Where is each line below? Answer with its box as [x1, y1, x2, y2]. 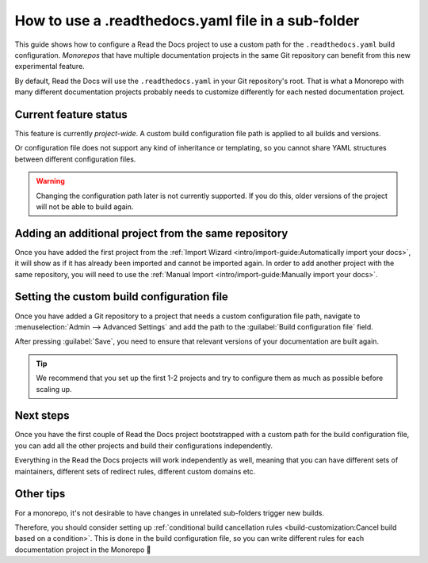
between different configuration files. [14, 154, 136, 164]
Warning [36, 177, 65, 186]
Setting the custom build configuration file [14, 290, 229, 304]
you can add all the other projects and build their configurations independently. [14, 440, 273, 451]
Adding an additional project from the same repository [14, 226, 289, 240]
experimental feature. [14, 62, 85, 71]
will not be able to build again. [36, 202, 134, 211]
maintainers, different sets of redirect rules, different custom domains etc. [14, 466, 256, 476]
